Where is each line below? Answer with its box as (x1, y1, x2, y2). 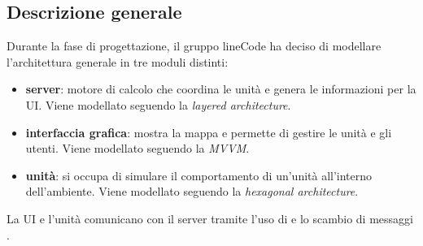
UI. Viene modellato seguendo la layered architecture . (25, 96, 291, 113)
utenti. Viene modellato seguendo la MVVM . (25, 140, 250, 157)
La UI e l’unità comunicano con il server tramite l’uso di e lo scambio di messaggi (7, 209, 413, 227)
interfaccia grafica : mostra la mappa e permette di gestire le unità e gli (25, 123, 392, 140)
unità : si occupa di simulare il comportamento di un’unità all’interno (25, 166, 373, 183)
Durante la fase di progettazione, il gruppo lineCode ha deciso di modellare (7, 37, 382, 54)
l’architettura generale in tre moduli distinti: (7, 53, 229, 70)
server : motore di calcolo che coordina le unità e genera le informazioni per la (25, 80, 416, 97)
